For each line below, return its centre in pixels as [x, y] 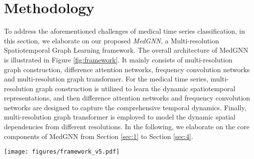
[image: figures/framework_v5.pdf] [62, 152]
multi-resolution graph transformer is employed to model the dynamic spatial [120, 117]
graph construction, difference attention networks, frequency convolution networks [127, 69]
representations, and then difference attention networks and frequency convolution [127, 98]
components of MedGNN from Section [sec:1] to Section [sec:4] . [99, 136]
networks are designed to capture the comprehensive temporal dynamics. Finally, [125, 107]
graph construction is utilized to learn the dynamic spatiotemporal [135, 88]
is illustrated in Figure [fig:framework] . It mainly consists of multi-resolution [118, 59]
